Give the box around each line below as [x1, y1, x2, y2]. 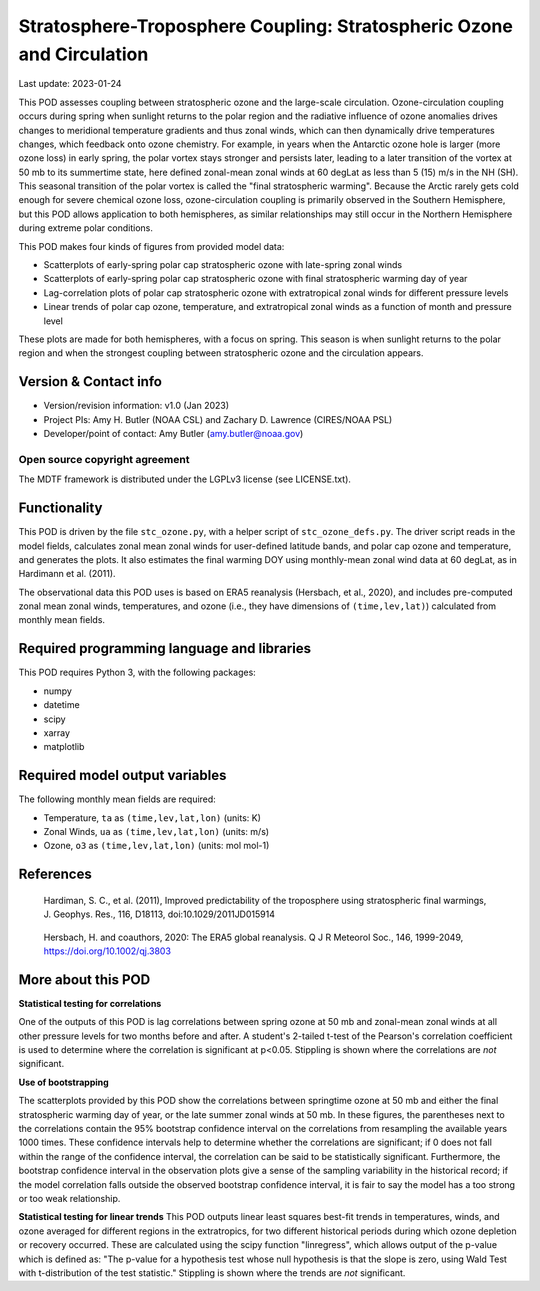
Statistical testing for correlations [18, 997, 162, 1009]
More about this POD [18, 971, 151, 988]
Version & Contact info [18, 373, 162, 390]
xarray [43, 726, 70, 739]
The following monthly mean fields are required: [18, 793, 217, 805]
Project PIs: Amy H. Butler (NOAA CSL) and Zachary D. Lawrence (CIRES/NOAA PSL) [43, 413, 393, 425]
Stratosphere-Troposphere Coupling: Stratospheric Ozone [18, 15, 514, 37]
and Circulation [18, 43, 149, 65]
